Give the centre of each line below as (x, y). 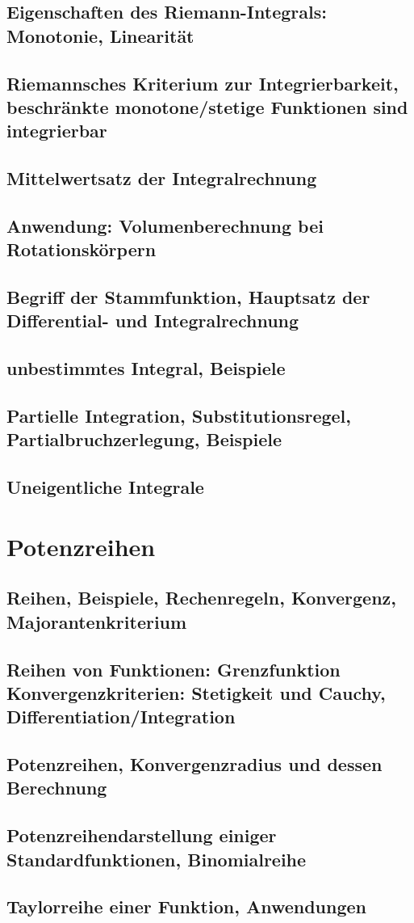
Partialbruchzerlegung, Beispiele (144, 439)
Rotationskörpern (82, 249)
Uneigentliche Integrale (105, 487)
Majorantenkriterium (97, 621)
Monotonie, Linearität (100, 35)
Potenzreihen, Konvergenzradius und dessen (194, 764)
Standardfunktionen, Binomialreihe (157, 859)
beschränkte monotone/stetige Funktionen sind (207, 106)
